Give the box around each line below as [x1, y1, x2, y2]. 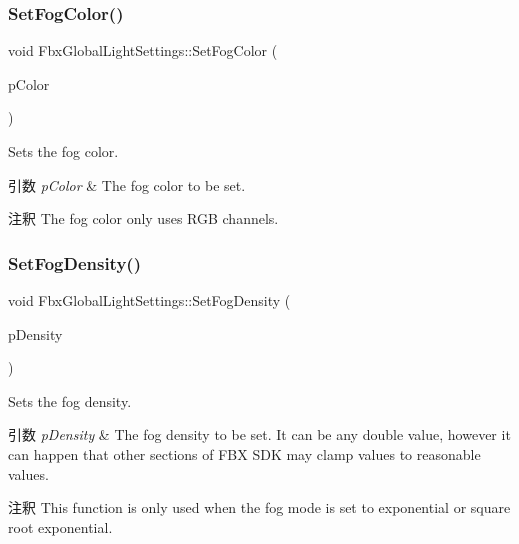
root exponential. [8, 516, 113, 537]
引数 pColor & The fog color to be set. [8, 174, 246, 195]
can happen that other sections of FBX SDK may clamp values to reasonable [8, 443, 481, 464]
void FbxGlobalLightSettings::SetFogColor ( [8, 40, 278, 61]
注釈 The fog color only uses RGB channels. [8, 208, 279, 229]
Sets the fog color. [8, 141, 119, 161]
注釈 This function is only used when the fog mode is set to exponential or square [8, 497, 511, 518]
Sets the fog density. [8, 390, 132, 411]
